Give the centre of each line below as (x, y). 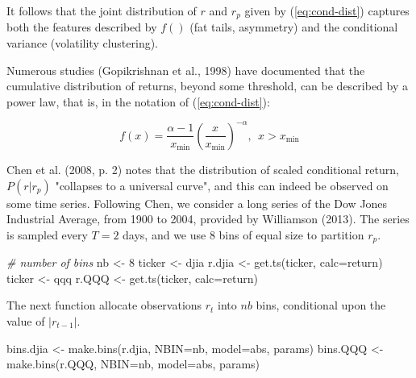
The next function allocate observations (104, 305)
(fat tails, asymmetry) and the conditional (294, 27)
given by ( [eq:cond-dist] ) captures (327, 10)
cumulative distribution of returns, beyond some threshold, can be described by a (208, 86)
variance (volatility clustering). (83, 43)
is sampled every (47, 234)
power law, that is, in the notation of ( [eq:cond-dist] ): (138, 101)
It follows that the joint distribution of (102, 10)
